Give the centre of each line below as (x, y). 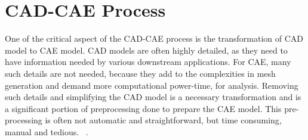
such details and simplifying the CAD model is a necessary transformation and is (153, 97)
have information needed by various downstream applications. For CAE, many (148, 62)
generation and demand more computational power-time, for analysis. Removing (152, 85)
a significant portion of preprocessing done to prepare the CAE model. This (143, 108)
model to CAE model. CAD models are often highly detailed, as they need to (146, 50)
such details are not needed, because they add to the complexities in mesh (140, 73)
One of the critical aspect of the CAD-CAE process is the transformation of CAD (154, 38)
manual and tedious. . (47, 131)
